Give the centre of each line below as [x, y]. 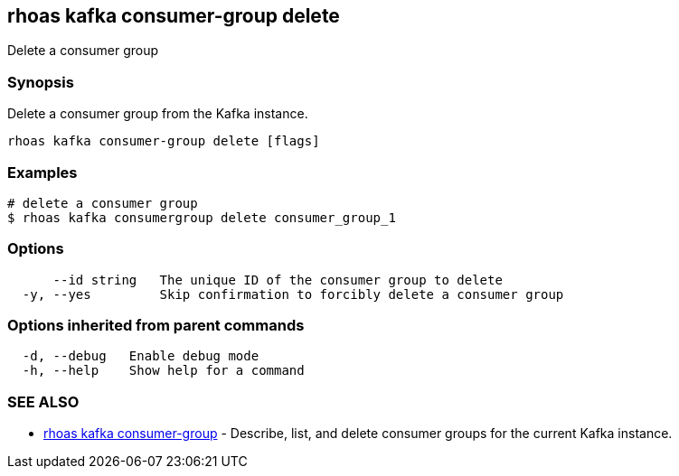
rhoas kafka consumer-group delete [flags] [164, 141]
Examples [42, 172]
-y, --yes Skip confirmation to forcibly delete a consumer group [293, 294]
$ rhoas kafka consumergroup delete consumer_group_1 [202, 217]
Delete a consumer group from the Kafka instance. [158, 114]
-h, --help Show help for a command [163, 371]
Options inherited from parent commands [156, 326]
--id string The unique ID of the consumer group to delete [278, 280]
